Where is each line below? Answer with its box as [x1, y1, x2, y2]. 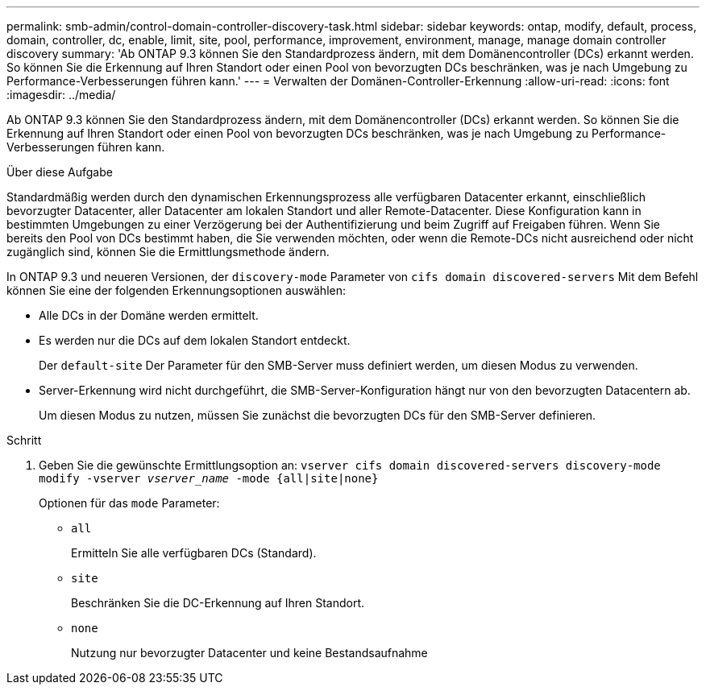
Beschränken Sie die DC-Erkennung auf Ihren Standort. [71, 596, 365, 610]
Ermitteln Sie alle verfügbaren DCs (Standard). [71, 546, 317, 560]
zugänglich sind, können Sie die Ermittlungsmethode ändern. [6, 245, 330, 259]
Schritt [6, 433, 42, 447]
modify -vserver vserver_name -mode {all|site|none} [39, 472, 379, 485]
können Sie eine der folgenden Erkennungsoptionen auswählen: [6, 283, 346, 297]
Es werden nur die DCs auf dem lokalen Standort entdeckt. [39, 333, 351, 347]
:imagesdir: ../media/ [6, 88, 116, 101]
